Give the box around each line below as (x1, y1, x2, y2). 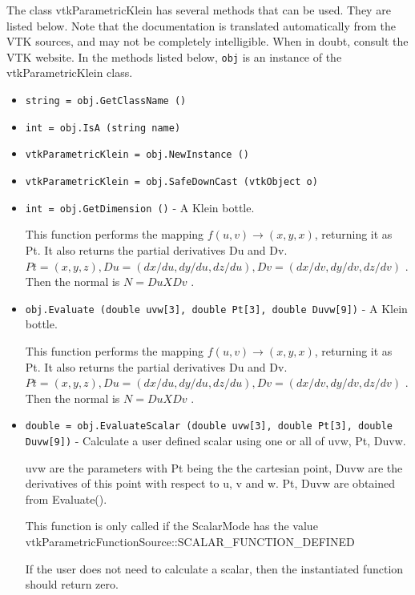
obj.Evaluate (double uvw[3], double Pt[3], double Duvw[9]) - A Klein (25, 300, 408, 316)
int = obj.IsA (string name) (25, 122, 181, 134)
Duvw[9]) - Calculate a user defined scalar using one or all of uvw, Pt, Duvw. (25, 432, 406, 448)
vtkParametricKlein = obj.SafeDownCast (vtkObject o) (25, 176, 318, 187)
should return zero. (25, 576, 119, 593)
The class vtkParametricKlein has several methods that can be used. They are (6, 2, 391, 18)
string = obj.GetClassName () (25, 95, 187, 107)
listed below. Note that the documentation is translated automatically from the (6, 17, 397, 34)
